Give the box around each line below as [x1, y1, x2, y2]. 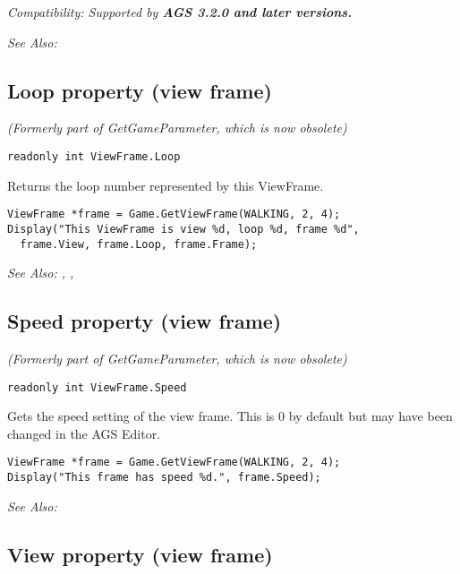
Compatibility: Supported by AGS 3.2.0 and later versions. [7, 3, 353, 21]
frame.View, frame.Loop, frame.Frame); [20, 237, 258, 251]
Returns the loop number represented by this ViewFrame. [7, 176, 324, 194]
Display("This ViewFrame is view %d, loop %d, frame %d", [7, 222, 360, 236]
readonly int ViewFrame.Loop [7, 150, 181, 163]
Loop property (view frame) [7, 76, 272, 104]
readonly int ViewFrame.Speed [7, 381, 187, 394]
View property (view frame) [7, 540, 273, 568]
